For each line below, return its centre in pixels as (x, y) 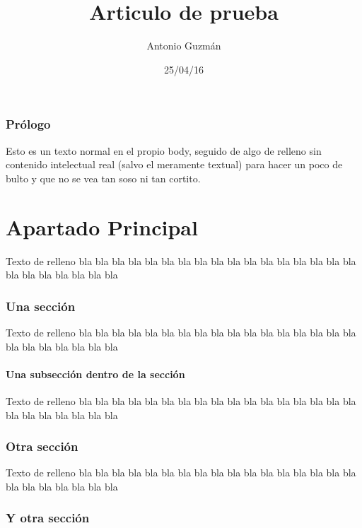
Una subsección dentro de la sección (95, 374)
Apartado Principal (102, 227)
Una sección (41, 306)
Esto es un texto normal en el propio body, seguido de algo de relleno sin (164, 150)
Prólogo (28, 124)
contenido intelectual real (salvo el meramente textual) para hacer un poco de (174, 164)
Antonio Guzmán (184, 46)
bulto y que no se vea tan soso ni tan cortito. (103, 178)
